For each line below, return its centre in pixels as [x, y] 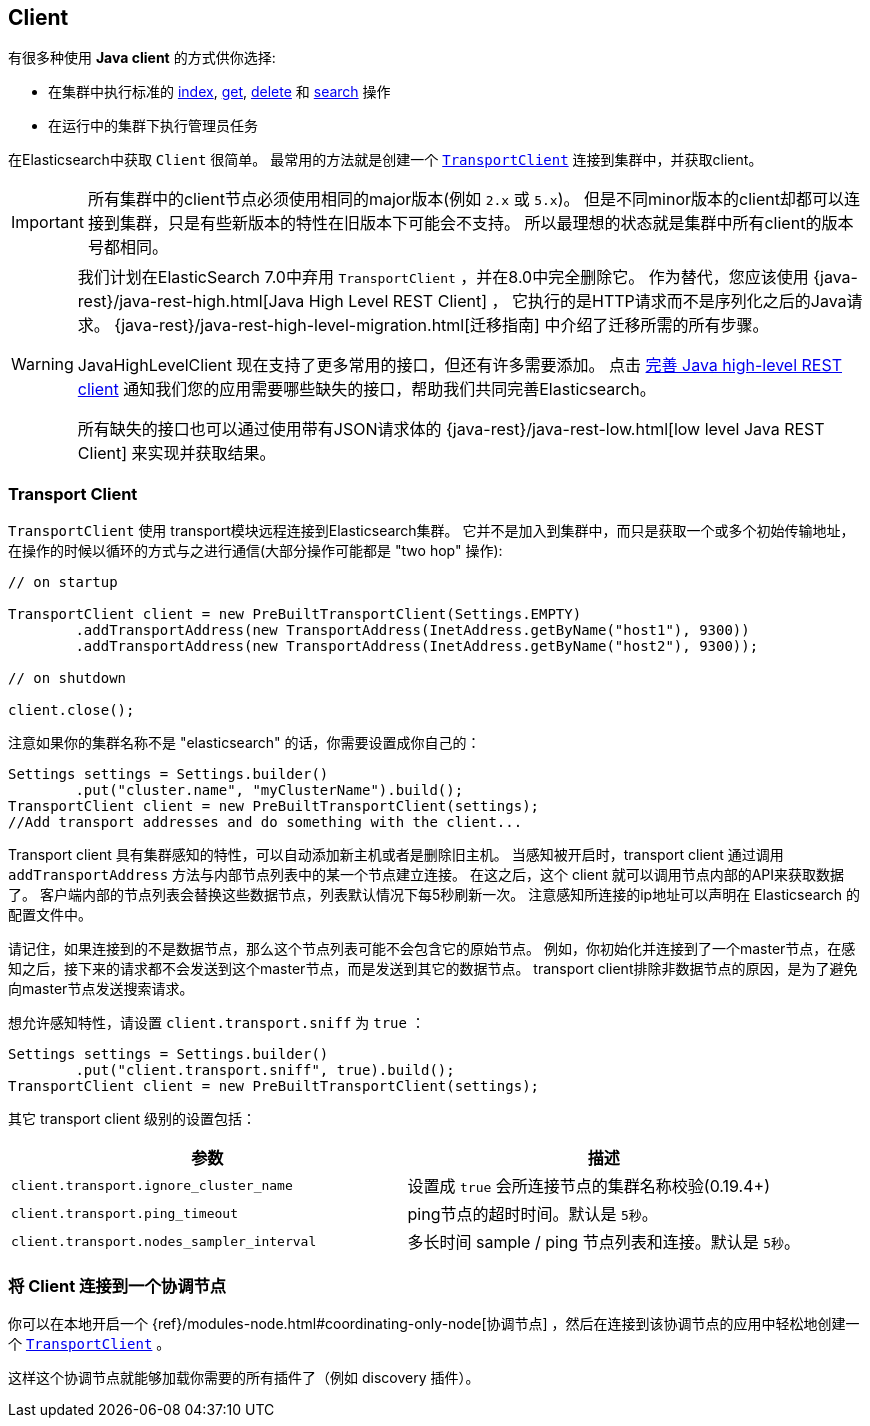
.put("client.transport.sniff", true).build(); [265, 1070]
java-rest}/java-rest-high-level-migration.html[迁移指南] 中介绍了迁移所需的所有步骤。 [445, 325]
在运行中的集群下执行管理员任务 [153, 126]
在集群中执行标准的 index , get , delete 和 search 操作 [219, 92]
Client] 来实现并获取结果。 [176, 453]
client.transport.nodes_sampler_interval [164, 1241]
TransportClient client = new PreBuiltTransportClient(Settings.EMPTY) [295, 614]
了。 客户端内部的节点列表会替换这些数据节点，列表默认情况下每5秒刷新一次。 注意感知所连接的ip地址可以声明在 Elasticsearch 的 [434, 895]
